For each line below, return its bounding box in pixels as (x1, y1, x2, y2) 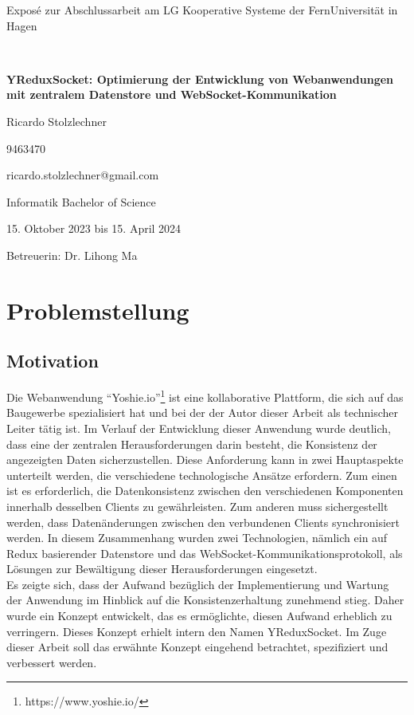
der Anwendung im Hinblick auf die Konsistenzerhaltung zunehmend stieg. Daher (6, 591, 404, 608)
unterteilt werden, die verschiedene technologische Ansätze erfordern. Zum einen (6, 466, 397, 483)
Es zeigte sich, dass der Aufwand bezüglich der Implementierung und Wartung (6, 576, 389, 592)
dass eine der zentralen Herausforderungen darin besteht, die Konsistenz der (6, 435, 377, 452)
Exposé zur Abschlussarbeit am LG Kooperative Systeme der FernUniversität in (6, 2, 398, 18)
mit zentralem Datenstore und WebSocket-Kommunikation (6, 86, 337, 103)
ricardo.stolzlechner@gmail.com (6, 167, 159, 183)
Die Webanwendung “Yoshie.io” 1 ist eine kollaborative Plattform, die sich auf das (6, 387, 404, 405)
